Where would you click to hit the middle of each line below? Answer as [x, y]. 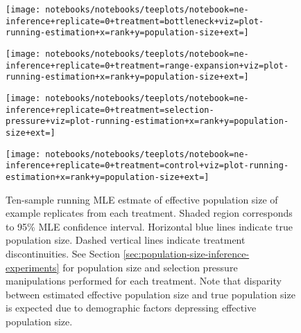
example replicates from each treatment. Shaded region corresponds [149, 213]
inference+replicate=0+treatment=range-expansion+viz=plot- [147, 65]
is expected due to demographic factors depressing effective [131, 308]
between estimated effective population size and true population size [150, 294]
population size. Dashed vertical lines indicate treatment [126, 240]
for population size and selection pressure [150, 267]
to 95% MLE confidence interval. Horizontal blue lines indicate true [149, 226]
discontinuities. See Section [63, 253]
